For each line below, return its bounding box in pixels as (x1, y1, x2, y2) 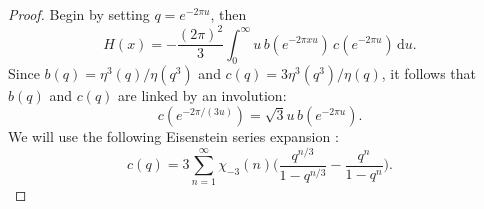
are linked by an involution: (118, 85, 287, 106)
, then (210, 4, 247, 24)
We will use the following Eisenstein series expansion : (8, 125, 339, 146)
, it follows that (381, 63, 476, 84)
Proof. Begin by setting (8, 4, 150, 24)
